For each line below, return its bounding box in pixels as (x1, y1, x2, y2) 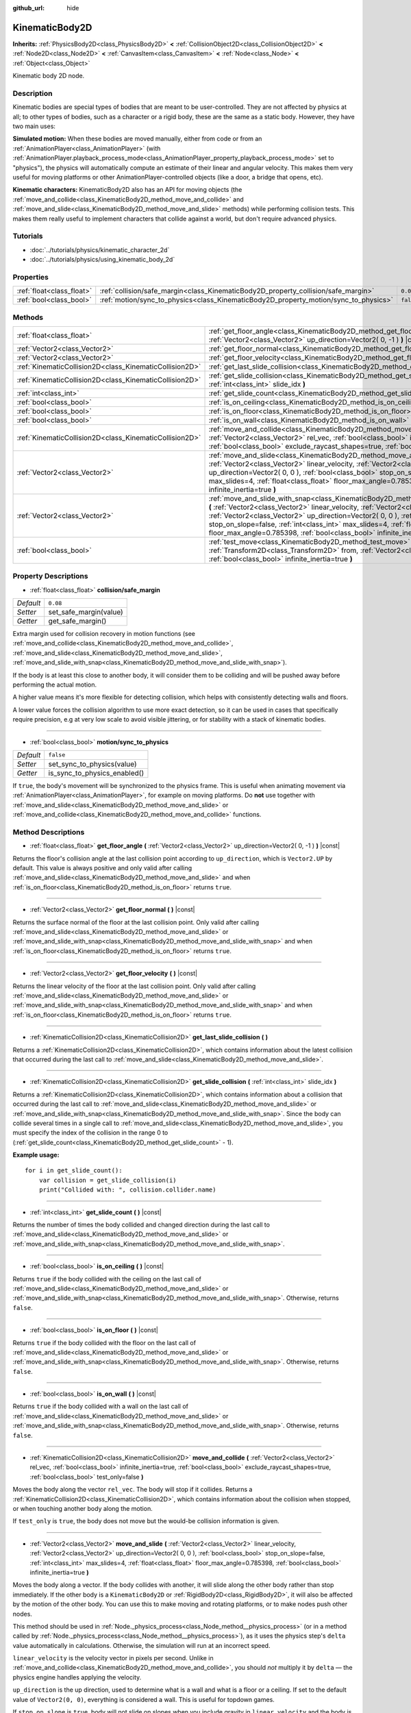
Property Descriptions (12, 571, 88, 581)
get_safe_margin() (48, 617, 107, 626)
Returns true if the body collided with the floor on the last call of (12, 1338, 197, 1346)
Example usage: (12, 1151, 60, 1159)
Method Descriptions (12, 827, 85, 837)
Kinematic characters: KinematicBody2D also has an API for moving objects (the (12, 186, 242, 194)
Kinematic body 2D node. (12, 72, 85, 80)
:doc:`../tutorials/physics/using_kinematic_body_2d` (29, 256, 175, 264)
